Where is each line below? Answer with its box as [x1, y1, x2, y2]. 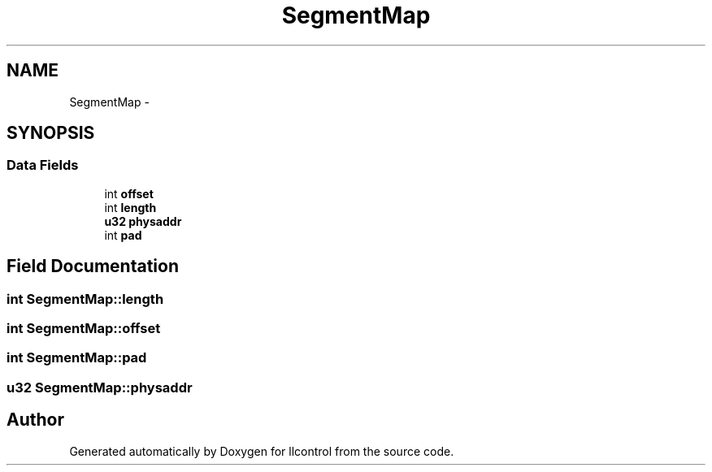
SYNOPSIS [7, 123, 95, 144]
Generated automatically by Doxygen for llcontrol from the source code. [69, 444, 454, 458]
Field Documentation [7, 256, 179, 277]
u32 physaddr [104, 214, 182, 228]
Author [7, 409, 64, 431]
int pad [104, 227, 142, 242]
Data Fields [7, 157, 79, 174]
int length [104, 200, 157, 214]
